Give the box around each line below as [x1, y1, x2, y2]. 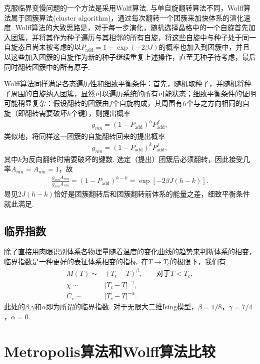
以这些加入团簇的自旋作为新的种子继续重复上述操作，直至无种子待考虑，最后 [4, 51, 256, 62]
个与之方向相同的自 [186, 98, 249, 108]
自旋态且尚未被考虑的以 [4, 42, 81, 52]
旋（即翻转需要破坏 [4, 107, 67, 118]
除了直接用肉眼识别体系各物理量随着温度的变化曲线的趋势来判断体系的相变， [4, 246, 256, 257]
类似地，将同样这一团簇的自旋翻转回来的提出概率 [4, 130, 165, 141]
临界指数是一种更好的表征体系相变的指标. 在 [4, 256, 148, 267]
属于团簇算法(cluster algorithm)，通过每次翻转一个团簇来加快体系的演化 [10, 12, 244, 23]
